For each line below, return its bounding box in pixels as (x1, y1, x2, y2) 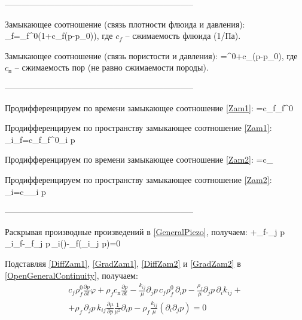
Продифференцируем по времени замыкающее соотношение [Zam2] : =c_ (5, 153, 273, 166)
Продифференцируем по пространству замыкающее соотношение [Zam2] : (5, 173, 272, 185)
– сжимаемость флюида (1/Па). (125, 29, 241, 42)
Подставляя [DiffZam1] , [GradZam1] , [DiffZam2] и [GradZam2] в (5, 257, 241, 269)
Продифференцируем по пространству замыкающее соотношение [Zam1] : (5, 121, 272, 134)
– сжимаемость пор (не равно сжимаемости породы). (14, 61, 209, 74)
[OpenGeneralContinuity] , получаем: (5, 269, 138, 281)
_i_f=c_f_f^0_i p (5, 133, 75, 145)
